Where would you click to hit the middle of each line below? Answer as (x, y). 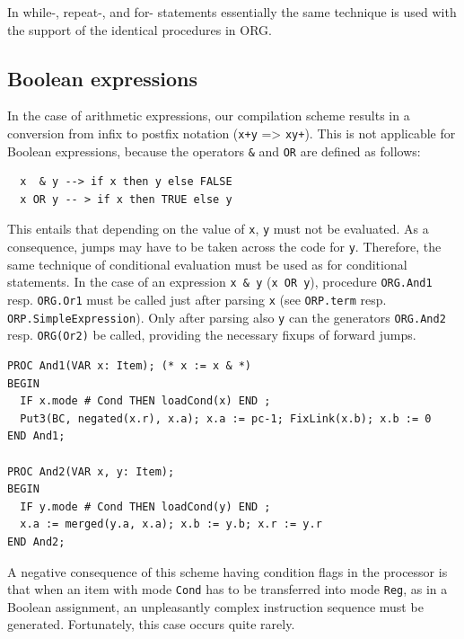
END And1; (36, 436)
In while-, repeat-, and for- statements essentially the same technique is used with (232, 12)
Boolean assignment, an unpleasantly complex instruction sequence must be (215, 606)
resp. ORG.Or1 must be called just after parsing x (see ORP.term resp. (197, 300)
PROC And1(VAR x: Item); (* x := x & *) (130, 366)
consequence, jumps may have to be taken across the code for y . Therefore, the (224, 247)
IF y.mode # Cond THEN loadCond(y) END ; (145, 506)
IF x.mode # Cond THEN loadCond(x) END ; (145, 401)
